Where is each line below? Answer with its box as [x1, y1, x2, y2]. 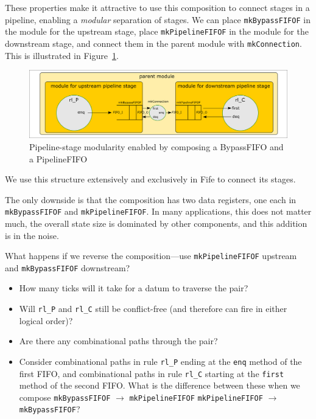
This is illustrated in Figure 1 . [5, 49, 119, 61]
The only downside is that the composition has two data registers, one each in [5, 193, 297, 206]
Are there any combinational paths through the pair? [19, 334, 218, 347]
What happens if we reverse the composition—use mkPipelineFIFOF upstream [5, 249, 297, 262]
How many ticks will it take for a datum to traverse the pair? [19, 282, 248, 294]
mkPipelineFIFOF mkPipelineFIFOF [129, 393, 263, 403]
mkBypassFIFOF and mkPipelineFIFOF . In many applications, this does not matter [5, 205, 312, 218]
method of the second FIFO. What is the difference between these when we [19, 379, 300, 392]
